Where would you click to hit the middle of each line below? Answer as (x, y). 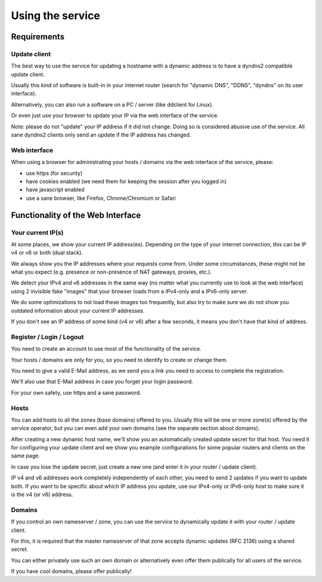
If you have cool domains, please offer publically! (71, 571)
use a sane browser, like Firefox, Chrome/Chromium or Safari (101, 198)
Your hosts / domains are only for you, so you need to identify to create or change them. (119, 360)
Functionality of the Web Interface (76, 215)
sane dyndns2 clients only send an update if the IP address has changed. (101, 135)
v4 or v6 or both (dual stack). (47, 253)
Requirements (38, 37)
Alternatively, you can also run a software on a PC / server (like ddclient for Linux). (112, 104)
